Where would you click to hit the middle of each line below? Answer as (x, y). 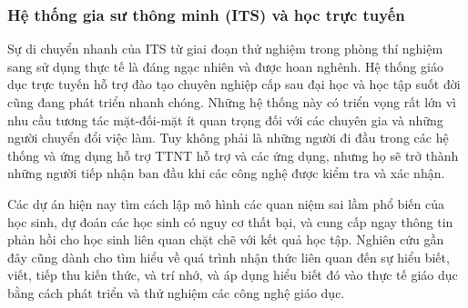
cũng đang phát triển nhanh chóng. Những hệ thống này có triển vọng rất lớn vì (232, 102)
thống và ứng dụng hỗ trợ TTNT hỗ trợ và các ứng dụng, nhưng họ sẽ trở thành (233, 155)
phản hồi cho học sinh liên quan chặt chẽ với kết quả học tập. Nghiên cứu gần (226, 239)
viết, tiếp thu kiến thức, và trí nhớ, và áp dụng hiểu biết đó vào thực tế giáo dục (233, 275)
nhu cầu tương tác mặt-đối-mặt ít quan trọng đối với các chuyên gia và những (225, 119)
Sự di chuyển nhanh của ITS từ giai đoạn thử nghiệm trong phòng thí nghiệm (225, 49)
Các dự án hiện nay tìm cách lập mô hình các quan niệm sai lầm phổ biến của (226, 203)
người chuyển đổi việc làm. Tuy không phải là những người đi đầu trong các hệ (228, 138)
